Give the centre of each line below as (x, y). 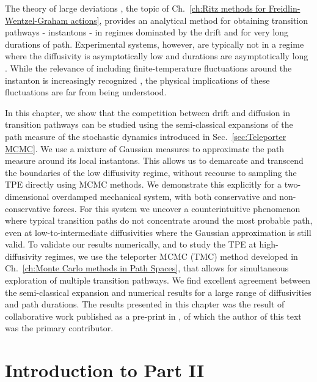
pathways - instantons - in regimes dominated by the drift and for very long (147, 32)
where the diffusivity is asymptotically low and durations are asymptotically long (157, 56)
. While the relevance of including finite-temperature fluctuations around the (148, 68)
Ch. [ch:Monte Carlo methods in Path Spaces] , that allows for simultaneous (147, 268)
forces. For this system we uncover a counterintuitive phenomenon (177, 208)
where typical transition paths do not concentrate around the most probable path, (159, 220)
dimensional (27, 196)
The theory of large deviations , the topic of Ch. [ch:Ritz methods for (136, 8)
